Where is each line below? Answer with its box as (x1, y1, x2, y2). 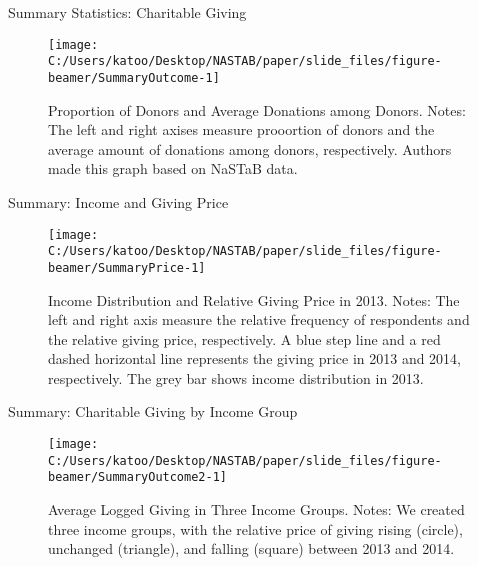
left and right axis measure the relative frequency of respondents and (48, 309, 470, 330)
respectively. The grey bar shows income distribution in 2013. (48, 367, 424, 388)
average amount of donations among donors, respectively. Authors (48, 138, 452, 159)
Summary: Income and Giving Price (8, 191, 229, 212)
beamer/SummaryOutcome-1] (48, 70, 220, 85)
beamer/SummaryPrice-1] (48, 260, 206, 275)
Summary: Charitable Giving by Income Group (8, 401, 298, 422)
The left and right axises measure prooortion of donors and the (48, 119, 435, 140)
